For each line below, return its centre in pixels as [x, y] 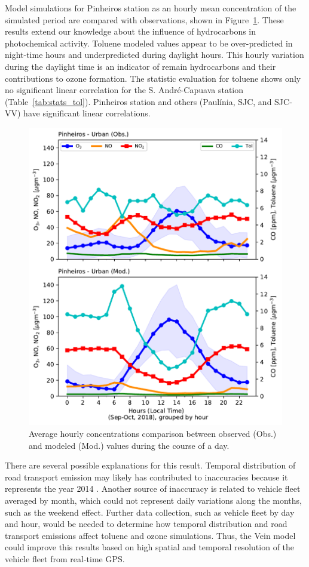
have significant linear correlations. [87, 113]
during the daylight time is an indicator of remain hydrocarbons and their [140, 66]
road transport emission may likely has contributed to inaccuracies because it [146, 477]
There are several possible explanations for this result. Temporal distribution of [150, 465]
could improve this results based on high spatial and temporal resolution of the [150, 547]
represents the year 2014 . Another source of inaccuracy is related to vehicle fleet [153, 489]
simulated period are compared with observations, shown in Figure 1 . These [144, 19]
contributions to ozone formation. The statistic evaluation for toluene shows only [153, 78]
